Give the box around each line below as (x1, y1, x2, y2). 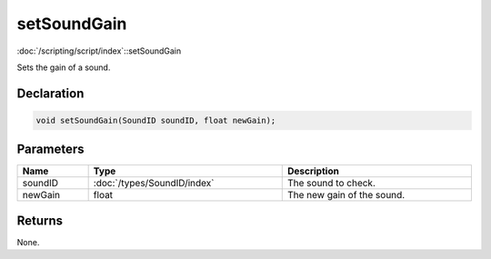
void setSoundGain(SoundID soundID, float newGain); (35, 115, 276, 125)
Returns (16, 213, 64, 228)
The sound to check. (286, 177, 376, 190)
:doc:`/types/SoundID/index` (93, 177, 215, 190)
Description (286, 164, 340, 177)
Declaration (16, 85, 85, 101)
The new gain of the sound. (286, 189, 406, 202)
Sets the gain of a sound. (16, 62, 111, 73)
